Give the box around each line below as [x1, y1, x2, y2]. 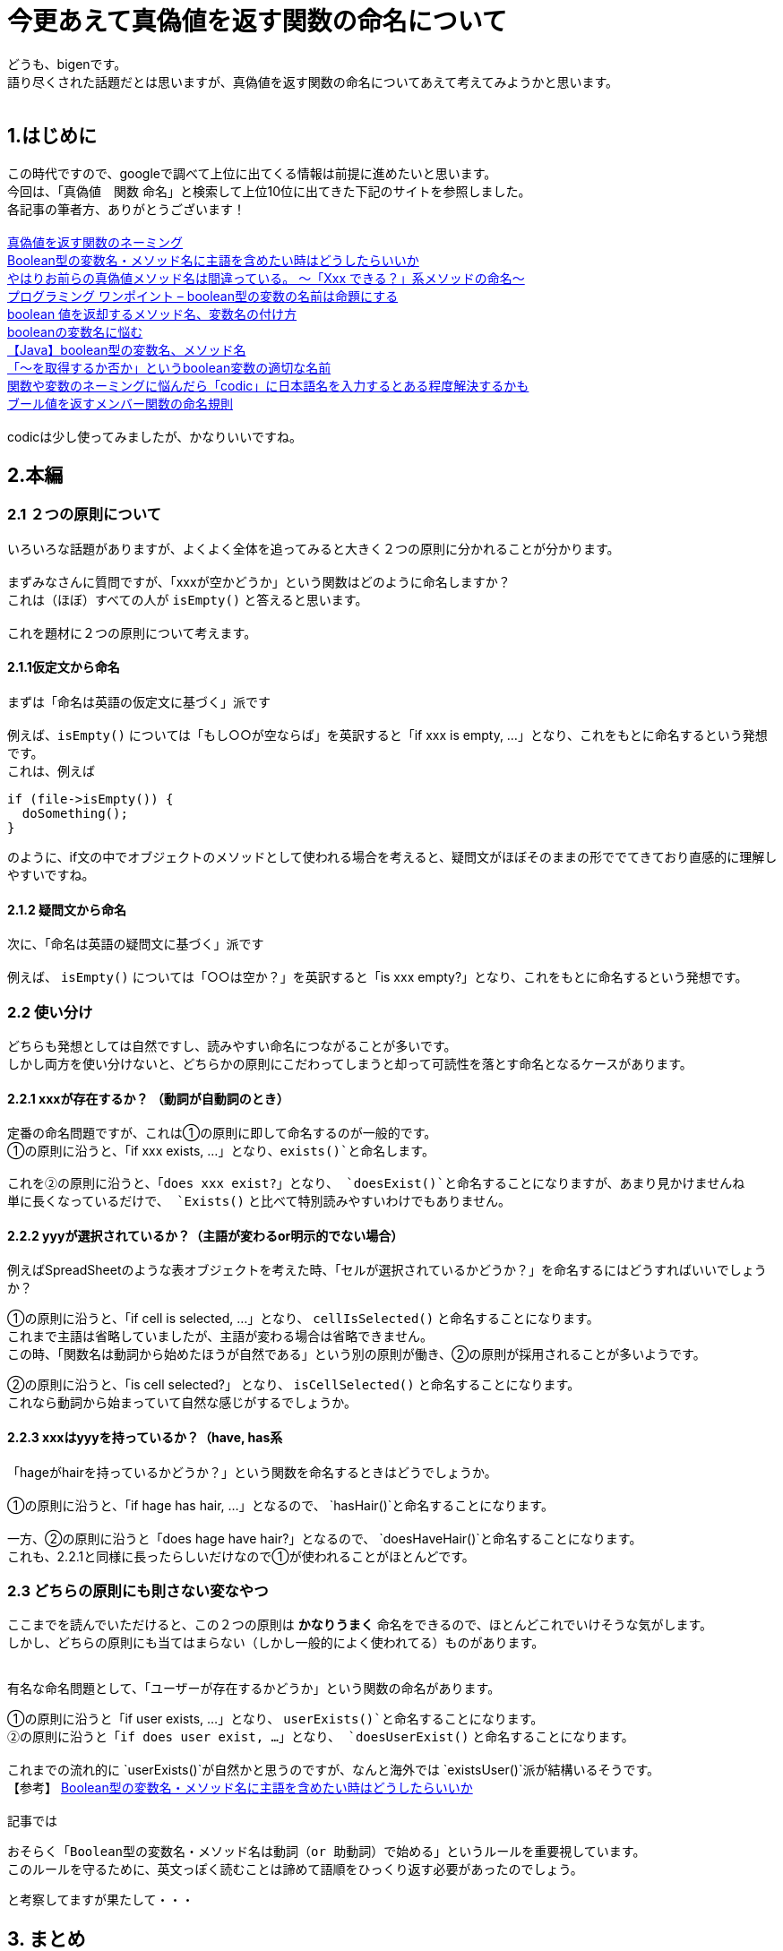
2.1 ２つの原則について [7, 505, 161, 524]
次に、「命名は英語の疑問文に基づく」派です [7, 936, 264, 952]
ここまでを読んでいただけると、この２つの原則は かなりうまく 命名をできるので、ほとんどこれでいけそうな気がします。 [7, 1617, 713, 1633]
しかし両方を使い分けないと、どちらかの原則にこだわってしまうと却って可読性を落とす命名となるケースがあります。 [7, 1056, 693, 1071]
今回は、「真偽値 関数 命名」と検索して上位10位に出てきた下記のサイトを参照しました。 [7, 183, 531, 199]
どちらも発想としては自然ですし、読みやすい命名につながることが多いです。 [7, 1038, 457, 1053]
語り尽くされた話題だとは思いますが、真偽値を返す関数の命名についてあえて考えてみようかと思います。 [7, 73, 619, 90]
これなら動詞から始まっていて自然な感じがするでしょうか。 [7, 1395, 357, 1411]
